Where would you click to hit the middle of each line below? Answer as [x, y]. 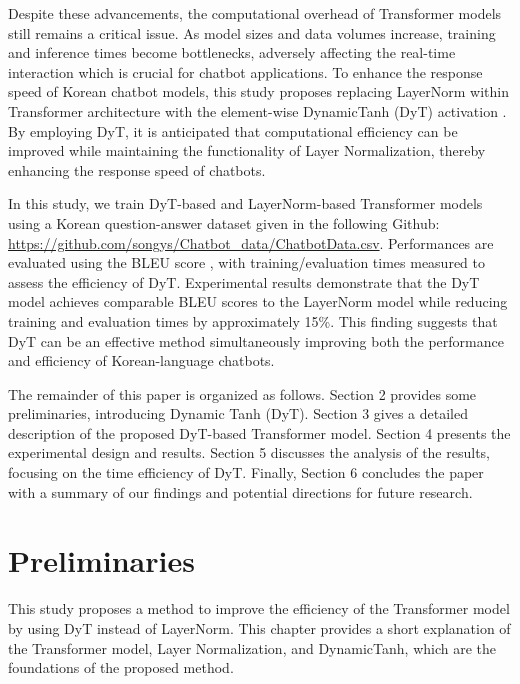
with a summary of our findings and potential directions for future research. [240, 491]
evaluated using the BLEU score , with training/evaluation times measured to [246, 262]
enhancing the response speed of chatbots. [137, 169]
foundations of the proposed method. [121, 667]
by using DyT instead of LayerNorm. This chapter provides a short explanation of [259, 627]
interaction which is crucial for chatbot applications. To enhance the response [245, 71]
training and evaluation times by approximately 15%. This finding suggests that [253, 320]
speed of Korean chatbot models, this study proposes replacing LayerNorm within [258, 91]
